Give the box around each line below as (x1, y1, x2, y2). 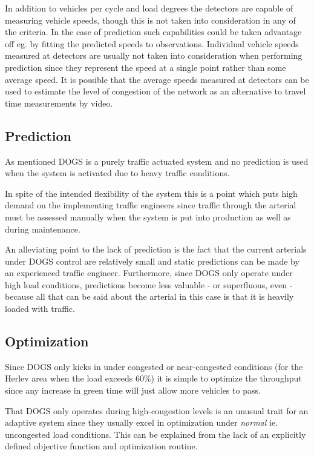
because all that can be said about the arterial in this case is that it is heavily (5, 290, 294, 303)
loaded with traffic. (5, 302, 75, 315)
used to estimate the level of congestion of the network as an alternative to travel (5, 85, 306, 97)
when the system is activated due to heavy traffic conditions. (5, 167, 230, 179)
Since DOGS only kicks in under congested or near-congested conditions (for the (5, 360, 303, 372)
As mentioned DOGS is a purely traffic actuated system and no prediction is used (5, 154, 309, 167)
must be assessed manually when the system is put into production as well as (5, 210, 291, 223)
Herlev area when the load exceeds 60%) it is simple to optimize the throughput (5, 372, 302, 385)
